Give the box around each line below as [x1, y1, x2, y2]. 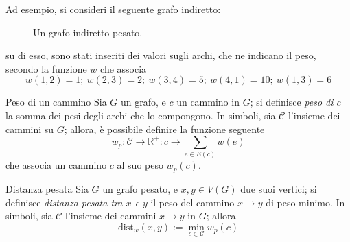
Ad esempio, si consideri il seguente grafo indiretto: [5, 2, 221, 16]
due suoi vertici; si [240, 181, 317, 195]
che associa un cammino [5, 158, 107, 172]
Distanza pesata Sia [5, 181, 89, 195]
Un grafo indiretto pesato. [33, 25, 143, 39]
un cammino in [176, 95, 240, 109]
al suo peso [117, 158, 163, 172]
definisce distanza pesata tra [5, 195, 123, 209]
